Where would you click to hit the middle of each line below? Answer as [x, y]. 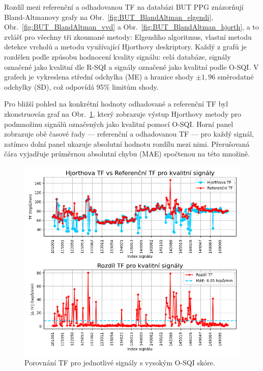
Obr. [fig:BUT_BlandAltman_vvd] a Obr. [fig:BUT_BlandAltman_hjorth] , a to [131, 27]
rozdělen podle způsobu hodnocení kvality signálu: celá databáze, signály [118, 56]
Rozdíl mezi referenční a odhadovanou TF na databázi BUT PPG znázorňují [124, 7]
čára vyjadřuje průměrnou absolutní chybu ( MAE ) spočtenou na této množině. [127, 154]
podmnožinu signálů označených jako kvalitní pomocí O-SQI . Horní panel [119, 124]
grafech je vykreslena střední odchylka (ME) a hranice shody [99, 77]
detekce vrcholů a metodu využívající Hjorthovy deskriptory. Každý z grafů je [125, 47]
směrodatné [236, 77]
